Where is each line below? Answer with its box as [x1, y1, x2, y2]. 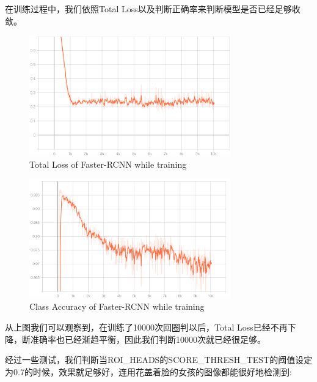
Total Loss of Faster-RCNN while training [29, 158, 187, 171]
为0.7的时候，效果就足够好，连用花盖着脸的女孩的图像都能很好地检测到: [5, 365, 292, 378]
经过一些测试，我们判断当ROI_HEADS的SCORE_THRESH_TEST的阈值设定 [5, 353, 313, 366]
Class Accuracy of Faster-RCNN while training [29, 300, 205, 313]
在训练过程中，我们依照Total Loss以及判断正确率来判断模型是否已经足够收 [5, 2, 301, 15]
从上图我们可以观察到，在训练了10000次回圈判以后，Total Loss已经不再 [5, 320, 288, 333]
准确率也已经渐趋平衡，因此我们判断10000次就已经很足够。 [30, 332, 266, 345]
